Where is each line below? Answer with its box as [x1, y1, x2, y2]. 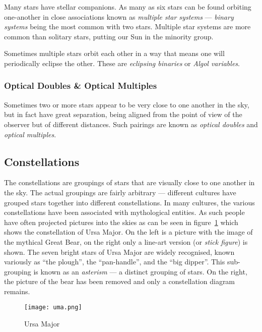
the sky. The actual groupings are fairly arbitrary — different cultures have [4, 187, 236, 197]
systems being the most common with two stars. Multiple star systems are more [4, 21, 251, 32]
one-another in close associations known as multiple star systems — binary [4, 11, 234, 22]
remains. [4, 286, 30, 296]
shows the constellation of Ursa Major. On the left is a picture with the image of [4, 227, 253, 237]
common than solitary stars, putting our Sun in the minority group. [4, 31, 214, 41]
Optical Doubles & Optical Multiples [4, 79, 157, 92]
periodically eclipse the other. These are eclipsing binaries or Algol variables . [4, 58, 240, 68]
